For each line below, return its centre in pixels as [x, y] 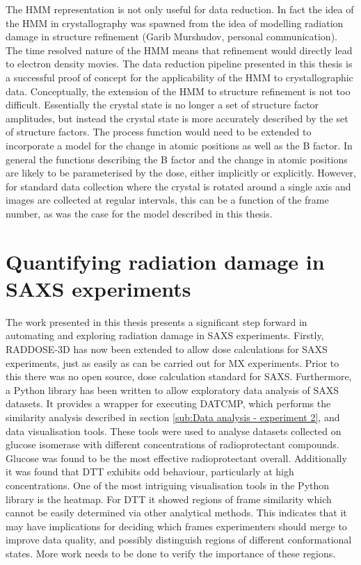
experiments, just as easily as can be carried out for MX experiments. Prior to [173, 362]
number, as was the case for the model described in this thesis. [139, 213]
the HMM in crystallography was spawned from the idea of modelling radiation [175, 23]
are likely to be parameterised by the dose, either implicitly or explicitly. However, [181, 173]
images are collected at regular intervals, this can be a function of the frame [167, 200]
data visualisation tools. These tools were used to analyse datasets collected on [174, 431]
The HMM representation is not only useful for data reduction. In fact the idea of [180, 9]
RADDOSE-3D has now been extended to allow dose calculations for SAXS [167, 349]
